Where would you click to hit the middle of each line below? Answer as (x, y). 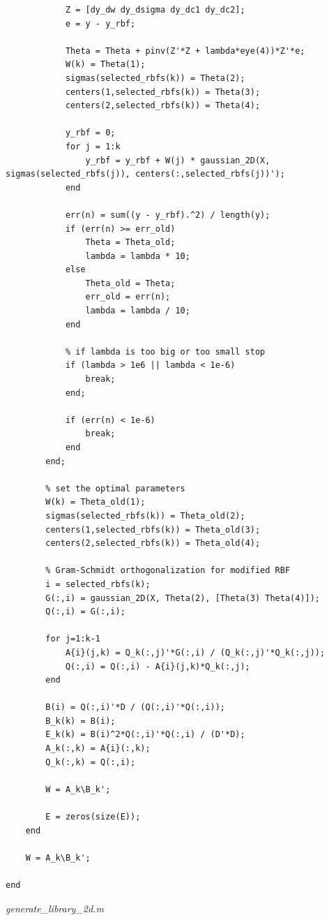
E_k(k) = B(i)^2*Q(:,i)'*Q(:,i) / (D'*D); (145, 735)
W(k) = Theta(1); (105, 65)
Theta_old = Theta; (130, 283)
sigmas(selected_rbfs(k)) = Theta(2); (155, 78)
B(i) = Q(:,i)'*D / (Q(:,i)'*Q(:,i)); (135, 707)
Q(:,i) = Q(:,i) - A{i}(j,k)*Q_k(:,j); (158, 666)
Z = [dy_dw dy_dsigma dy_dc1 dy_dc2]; (155, 10)
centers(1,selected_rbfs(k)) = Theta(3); (163, 92)
